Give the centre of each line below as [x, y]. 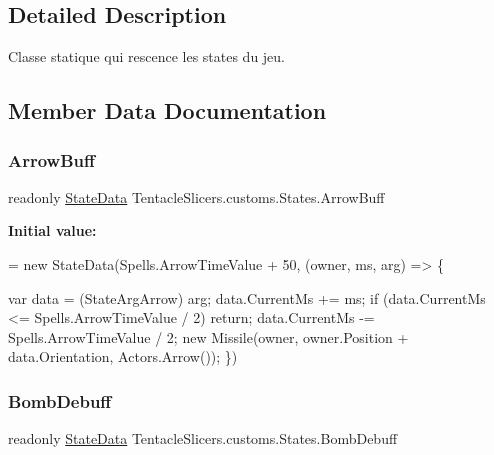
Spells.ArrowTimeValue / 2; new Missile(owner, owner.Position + [208, 336]
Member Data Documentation [167, 110]
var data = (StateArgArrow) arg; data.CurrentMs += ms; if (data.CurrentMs [247, 297]
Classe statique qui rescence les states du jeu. [147, 56]
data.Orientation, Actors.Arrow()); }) [123, 356]
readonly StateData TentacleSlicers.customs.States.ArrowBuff [196, 196]
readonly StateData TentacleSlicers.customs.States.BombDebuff [203, 438]
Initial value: [52, 230]
